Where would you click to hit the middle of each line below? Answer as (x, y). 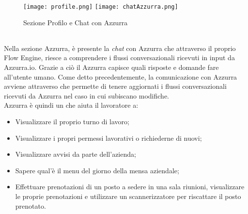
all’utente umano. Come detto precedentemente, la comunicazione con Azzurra (121, 76)
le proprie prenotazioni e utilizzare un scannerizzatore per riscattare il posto (128, 196)
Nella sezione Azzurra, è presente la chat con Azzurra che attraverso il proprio (120, 48)
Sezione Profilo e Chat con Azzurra (76, 22)
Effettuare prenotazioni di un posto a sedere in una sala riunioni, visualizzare (130, 187)
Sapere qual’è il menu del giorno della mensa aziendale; (97, 170)
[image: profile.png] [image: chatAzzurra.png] (101, 7)
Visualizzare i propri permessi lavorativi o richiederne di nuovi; (108, 138)
